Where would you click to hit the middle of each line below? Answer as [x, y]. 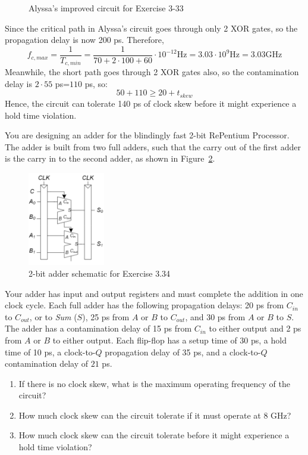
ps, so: [96, 83]
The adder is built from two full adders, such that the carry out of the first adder [153, 146]
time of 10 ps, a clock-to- [50, 352]
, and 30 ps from [215, 316]
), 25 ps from [106, 316]
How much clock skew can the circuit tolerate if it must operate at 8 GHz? [155, 415]
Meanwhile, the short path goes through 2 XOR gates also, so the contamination [152, 72]
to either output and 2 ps [255, 328]
